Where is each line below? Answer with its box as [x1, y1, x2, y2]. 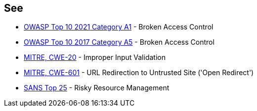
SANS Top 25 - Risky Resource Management [24, 83, 170, 92]
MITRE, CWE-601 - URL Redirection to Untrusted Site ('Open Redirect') [24, 68, 254, 77]
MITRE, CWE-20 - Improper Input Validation [24, 53, 166, 62]
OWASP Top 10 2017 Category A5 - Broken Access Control [24, 38, 214, 47]
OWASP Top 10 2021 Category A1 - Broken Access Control [24, 23, 214, 31]
